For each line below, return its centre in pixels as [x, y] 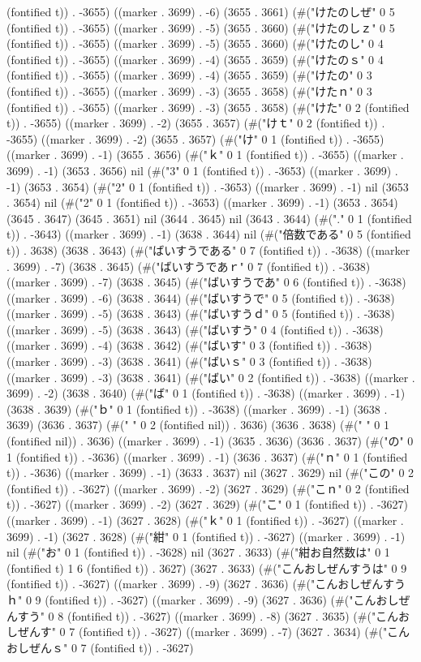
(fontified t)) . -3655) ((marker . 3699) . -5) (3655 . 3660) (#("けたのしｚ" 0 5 [201, 27]
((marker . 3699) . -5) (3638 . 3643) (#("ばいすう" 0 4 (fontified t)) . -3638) [195, 329]
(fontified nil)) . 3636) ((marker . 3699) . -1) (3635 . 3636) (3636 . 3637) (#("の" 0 [210, 441]
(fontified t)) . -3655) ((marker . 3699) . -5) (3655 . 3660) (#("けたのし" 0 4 [195, 43]
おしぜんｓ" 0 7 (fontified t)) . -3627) [100, 647]
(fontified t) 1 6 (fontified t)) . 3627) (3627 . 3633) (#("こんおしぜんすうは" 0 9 [207, 567]
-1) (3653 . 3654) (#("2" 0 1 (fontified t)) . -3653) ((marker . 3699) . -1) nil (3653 [208, 186]
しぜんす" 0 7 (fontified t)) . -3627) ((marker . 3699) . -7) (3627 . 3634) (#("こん [208, 632]
